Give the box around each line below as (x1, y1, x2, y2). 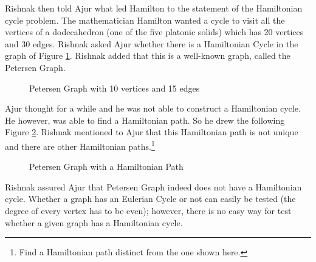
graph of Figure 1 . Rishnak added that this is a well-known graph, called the (5, 49, 290, 62)
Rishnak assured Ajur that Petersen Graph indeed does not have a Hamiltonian (5, 180, 302, 193)
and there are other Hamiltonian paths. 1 (5, 138, 155, 152)
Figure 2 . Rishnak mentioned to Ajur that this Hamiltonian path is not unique (5, 126, 298, 138)
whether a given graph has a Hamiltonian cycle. (5, 216, 183, 229)
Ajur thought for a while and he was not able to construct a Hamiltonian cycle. (5, 102, 301, 115)
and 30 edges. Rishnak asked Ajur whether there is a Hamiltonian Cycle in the (5, 37, 298, 50)
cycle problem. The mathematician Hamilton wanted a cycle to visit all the (5, 13, 285, 26)
